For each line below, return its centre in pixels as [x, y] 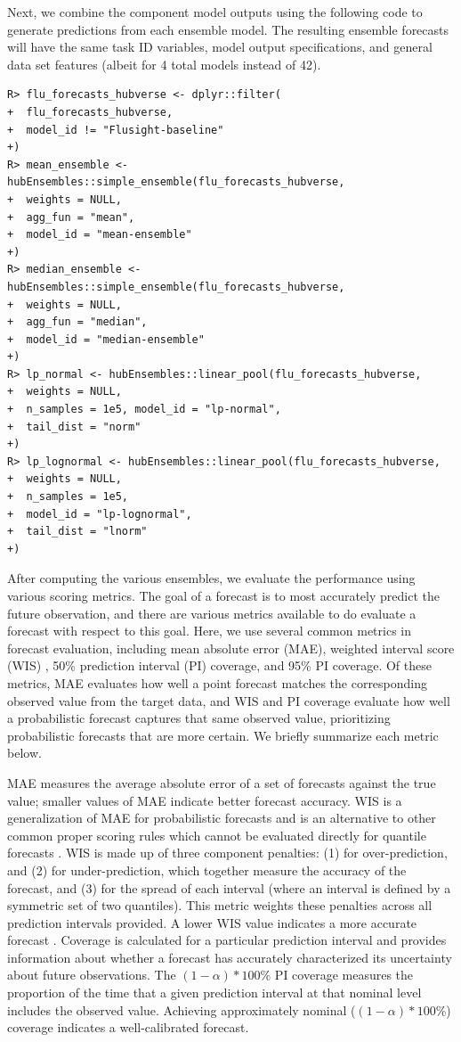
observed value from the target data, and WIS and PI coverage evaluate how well [229, 700]
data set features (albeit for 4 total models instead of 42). [164, 64]
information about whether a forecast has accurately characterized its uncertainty [230, 957]
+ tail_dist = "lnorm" [77, 532]
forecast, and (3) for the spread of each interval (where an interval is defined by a [229, 887]
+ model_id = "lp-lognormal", [100, 514]
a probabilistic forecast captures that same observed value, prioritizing [199, 718]
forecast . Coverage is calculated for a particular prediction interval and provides [227, 940]
